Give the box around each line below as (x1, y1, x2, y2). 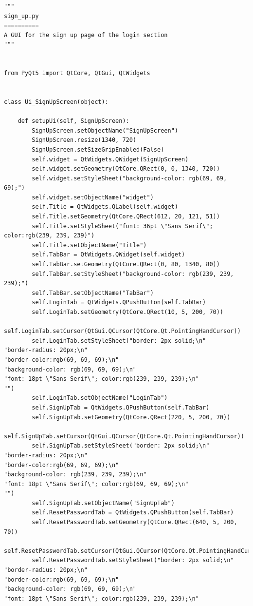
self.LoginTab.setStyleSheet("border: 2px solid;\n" (32, 337, 206, 344)
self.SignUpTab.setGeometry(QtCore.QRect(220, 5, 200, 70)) (32, 413, 231, 421)
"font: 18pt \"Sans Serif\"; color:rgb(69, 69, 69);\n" (4, 480, 189, 488)
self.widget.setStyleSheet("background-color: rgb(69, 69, (32, 175, 227, 182)
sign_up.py (4, 12, 39, 20)
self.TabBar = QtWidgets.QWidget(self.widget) (32, 251, 185, 258)
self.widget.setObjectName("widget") (32, 194, 154, 201)
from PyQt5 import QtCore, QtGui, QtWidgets (4, 70, 150, 77)
